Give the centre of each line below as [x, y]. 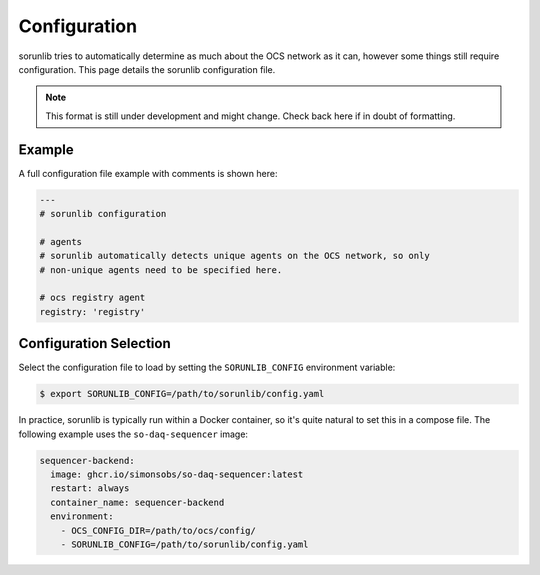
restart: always [90, 488]
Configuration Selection [94, 343]
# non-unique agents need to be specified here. [161, 269]
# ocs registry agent [92, 298]
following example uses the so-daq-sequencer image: [133, 434]
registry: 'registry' [92, 311]
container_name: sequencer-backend [137, 502]
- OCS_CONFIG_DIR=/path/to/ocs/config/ [158, 530]
